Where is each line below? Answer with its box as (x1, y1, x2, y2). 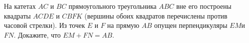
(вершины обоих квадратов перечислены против (84, 10, 228, 21)
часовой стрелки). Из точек (4, 20, 85, 30)
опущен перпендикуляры (154, 20, 228, 30)
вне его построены (176, 1, 231, 11)
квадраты (4, 10, 31, 21)
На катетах (4, 1, 36, 11)
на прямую (107, 20, 140, 30)
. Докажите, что (14, 29, 61, 40)
